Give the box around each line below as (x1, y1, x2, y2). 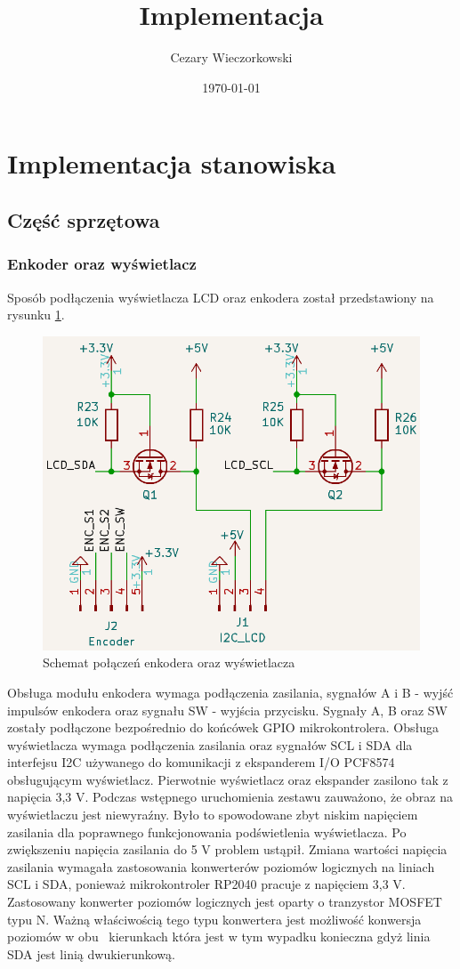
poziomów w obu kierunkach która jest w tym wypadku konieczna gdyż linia (7, 927, 431, 946)
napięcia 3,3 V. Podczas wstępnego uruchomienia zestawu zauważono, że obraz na (7, 787, 453, 806)
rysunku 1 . (7, 305, 65, 324)
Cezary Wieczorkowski (170, 48, 293, 67)
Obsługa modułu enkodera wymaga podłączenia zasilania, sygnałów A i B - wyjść (7, 682, 454, 701)
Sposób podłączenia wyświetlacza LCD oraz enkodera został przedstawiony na (7, 287, 434, 306)
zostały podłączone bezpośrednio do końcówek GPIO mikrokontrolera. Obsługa (7, 718, 439, 737)
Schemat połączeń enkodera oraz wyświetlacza (43, 653, 295, 672)
